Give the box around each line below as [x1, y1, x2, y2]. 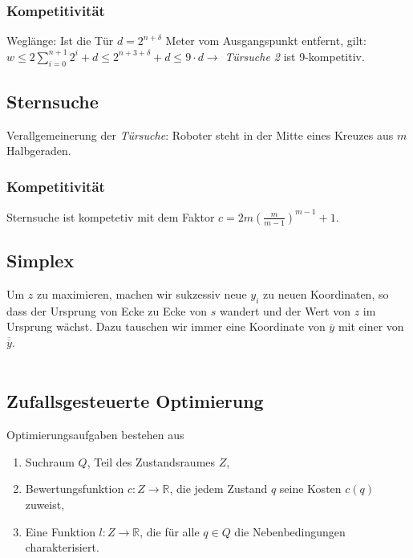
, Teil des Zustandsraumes [87, 453, 216, 470]
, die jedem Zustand [169, 480, 268, 497]
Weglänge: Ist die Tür [6, 32, 114, 49]
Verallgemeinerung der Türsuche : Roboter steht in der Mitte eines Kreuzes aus [6, 126, 394, 143]
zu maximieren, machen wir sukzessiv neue [37, 285, 247, 302]
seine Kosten [279, 480, 342, 497]
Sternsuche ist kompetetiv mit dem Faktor [6, 208, 215, 225]
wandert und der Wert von [219, 302, 350, 319]
